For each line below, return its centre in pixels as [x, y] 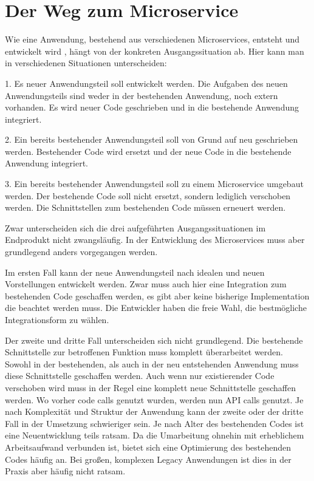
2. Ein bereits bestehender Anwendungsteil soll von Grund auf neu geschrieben [152, 139]
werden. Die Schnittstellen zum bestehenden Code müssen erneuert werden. [145, 207]
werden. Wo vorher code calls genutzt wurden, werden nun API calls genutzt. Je [154, 399]
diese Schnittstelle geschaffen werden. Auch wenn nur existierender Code [140, 376]
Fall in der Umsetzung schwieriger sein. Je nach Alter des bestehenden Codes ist [155, 423]
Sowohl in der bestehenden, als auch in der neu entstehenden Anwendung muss [152, 363]
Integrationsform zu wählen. [57, 319]
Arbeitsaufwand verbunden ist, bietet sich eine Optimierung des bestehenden [148, 447]
